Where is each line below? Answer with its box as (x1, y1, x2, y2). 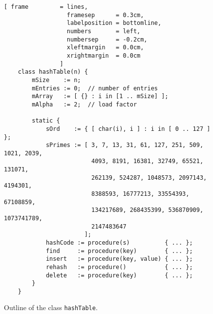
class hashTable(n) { (18, 68, 88, 76)
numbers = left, (66, 27, 141, 35)
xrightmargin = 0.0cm (66, 52, 141, 59)
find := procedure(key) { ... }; (45, 247, 193, 254)
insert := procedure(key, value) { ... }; (45, 255, 193, 263)
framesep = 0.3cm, (66, 11, 144, 19)
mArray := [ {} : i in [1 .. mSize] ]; (32, 93, 169, 100)
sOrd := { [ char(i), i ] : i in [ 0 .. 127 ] (45, 125, 211, 132)
